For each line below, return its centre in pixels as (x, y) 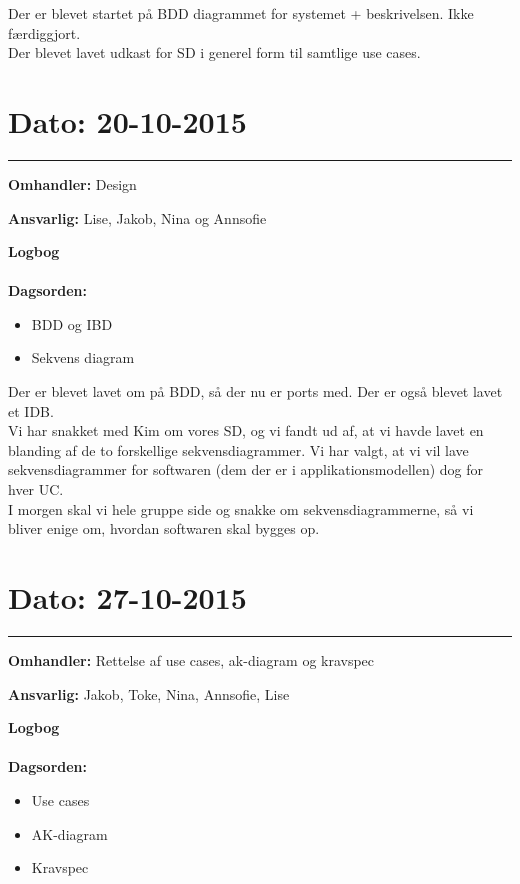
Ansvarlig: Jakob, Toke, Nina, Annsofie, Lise (149, 693)
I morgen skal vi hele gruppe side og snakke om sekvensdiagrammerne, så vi (241, 508)
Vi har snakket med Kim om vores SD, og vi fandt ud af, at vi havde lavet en (246, 430)
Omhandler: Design (72, 183)
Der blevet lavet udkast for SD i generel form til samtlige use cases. (214, 52)
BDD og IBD (72, 323)
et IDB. (31, 410)
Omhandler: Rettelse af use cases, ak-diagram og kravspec (191, 659)
